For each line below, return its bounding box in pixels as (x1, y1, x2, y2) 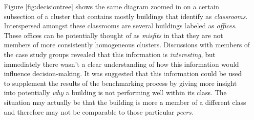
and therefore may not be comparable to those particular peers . (4, 106, 193, 117)
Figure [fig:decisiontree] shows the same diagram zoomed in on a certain (4, 1, 219, 11)
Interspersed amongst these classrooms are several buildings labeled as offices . (4, 20, 237, 31)
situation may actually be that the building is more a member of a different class (4, 97, 246, 107)
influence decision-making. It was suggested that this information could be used (4, 68, 242, 79)
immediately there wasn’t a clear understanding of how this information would (4, 59, 239, 69)
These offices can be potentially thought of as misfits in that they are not (4, 30, 223, 40)
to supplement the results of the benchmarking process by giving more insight (4, 78, 237, 88)
